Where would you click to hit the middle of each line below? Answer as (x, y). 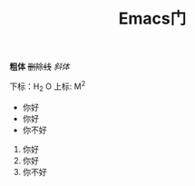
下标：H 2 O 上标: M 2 (48, 86)
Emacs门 (152, 19)
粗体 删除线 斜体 (39, 67)
